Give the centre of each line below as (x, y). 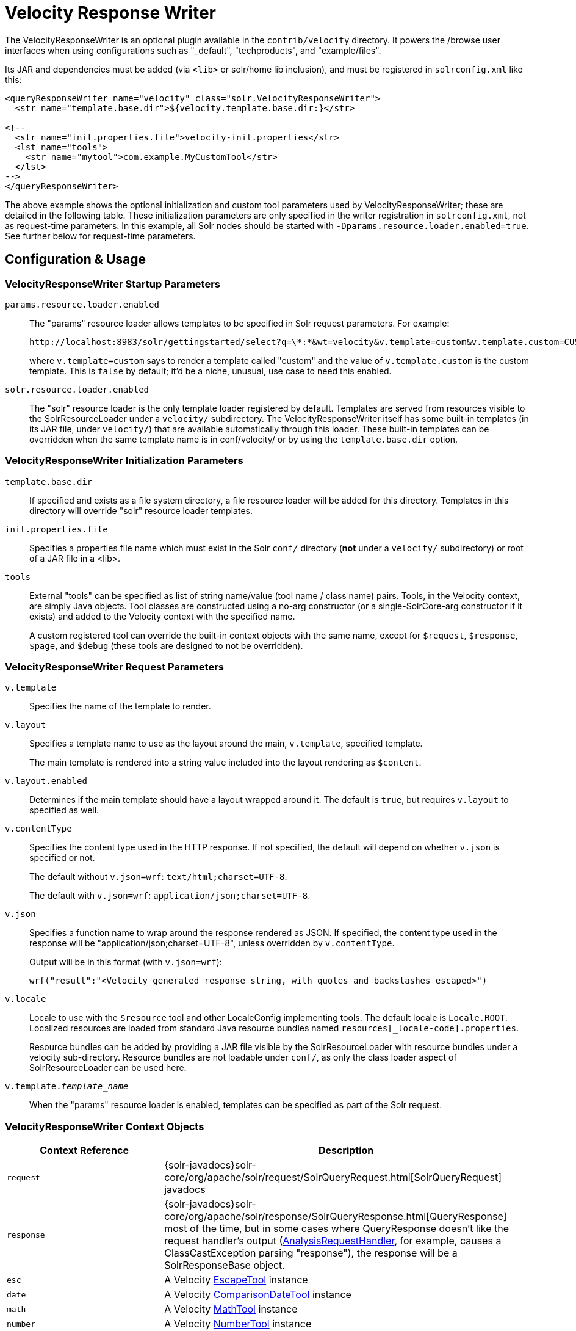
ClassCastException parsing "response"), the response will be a (311, 1253)
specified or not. (62, 858)
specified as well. (64, 810)
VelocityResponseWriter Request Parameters (114, 667)
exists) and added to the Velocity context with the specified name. (162, 616)
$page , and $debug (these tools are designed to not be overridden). (166, 645)
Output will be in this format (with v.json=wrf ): (126, 962)
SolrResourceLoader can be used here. (108, 1068)
